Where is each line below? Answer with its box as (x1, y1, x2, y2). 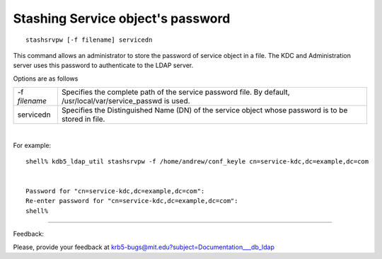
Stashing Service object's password (13, 11, 231, 26)
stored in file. (61, 114, 105, 124)
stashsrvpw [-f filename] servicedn (25, 35, 153, 44)
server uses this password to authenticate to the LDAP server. (13, 61, 194, 70)
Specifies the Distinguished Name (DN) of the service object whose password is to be (61, 105, 348, 115)
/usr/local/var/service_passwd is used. (61, 96, 190, 106)
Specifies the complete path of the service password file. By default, (61, 87, 290, 97)
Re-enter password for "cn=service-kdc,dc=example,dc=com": (25, 197, 238, 205)
